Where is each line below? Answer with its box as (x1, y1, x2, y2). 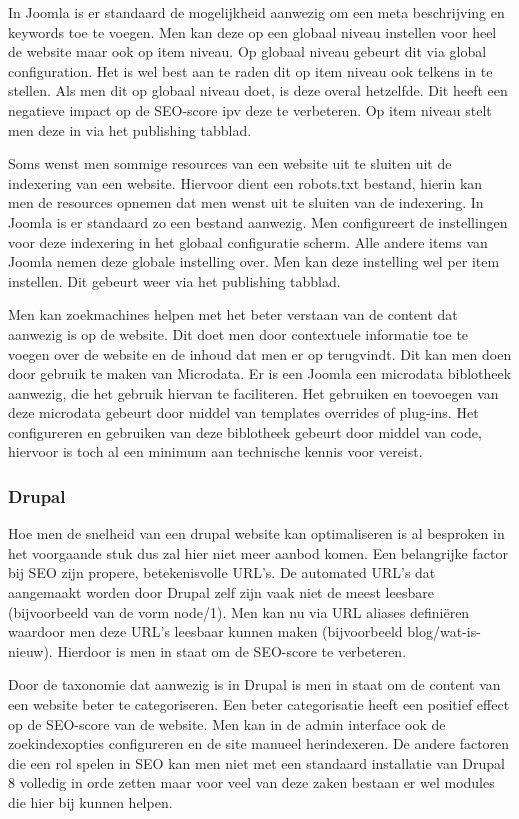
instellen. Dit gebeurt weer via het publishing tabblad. (8, 270, 341, 291)
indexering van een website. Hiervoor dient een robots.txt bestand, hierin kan (8, 172, 483, 193)
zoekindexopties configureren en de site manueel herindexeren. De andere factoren (8, 733, 510, 754)
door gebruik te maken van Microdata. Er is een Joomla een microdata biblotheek (8, 363, 512, 384)
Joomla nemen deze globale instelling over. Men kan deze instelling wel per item (8, 251, 500, 272)
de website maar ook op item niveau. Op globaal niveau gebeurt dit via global (8, 41, 487, 62)
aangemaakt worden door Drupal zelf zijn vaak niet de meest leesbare (8, 582, 434, 603)
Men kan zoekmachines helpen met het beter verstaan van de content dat (8, 304, 458, 325)
